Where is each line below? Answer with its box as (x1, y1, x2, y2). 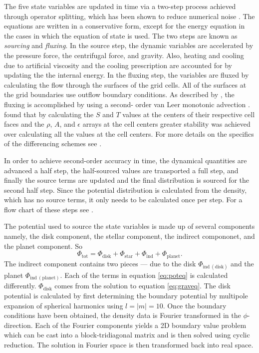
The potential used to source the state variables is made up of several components (4, 221, 255, 231)
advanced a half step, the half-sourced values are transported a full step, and (4, 165, 239, 175)
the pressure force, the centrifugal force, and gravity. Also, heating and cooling (4, 50, 244, 60)
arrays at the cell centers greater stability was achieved (82, 119, 251, 129)
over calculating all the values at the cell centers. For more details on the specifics (4, 128, 254, 139)
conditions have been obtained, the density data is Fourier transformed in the (4, 310, 241, 320)
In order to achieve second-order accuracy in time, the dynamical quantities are (4, 155, 247, 165)
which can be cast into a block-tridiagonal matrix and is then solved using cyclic (4, 329, 250, 340)
